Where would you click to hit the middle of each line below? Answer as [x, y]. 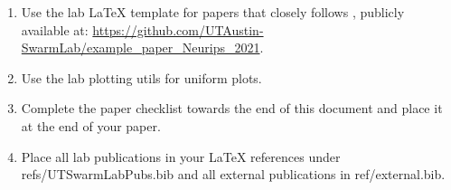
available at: [55, 29]
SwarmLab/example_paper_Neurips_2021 [141, 47]
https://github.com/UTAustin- [178, 29]
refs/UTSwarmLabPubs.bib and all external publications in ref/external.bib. [233, 174]
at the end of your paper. [91, 125]
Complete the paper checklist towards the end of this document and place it [232, 108]
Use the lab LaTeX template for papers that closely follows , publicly [213, 12]
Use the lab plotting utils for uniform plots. [141, 77]
